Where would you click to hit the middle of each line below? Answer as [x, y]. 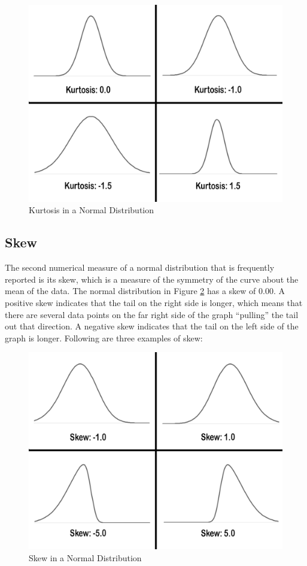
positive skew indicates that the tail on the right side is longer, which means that [154, 302]
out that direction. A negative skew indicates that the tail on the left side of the [152, 326]
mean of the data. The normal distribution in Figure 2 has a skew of [130, 291]
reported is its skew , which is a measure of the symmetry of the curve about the [152, 279]
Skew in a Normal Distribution [85, 557]
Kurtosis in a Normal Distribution [92, 210]
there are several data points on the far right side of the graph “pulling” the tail [152, 314]
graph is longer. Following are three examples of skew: [104, 338]
